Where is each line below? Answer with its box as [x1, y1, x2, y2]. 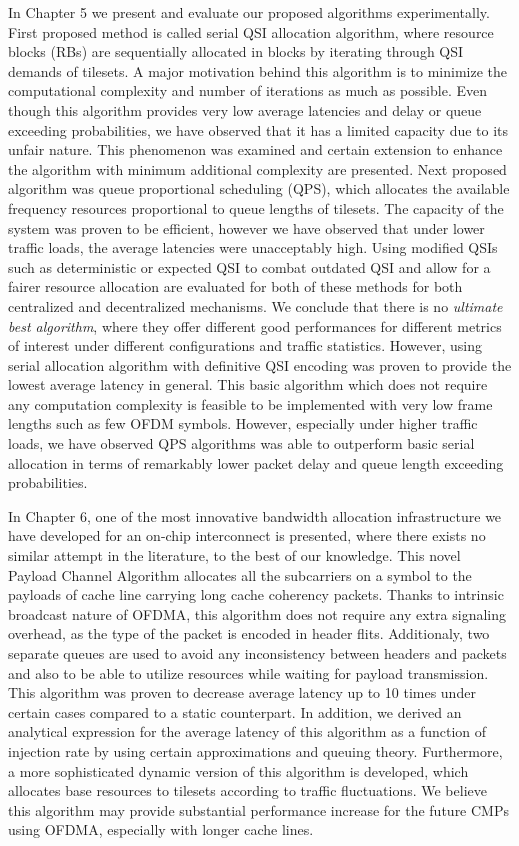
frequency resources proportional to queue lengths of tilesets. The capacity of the [8, 197, 504, 218]
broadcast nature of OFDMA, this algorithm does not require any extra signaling [8, 603, 506, 624]
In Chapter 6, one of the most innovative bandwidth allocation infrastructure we [8, 505, 502, 526]
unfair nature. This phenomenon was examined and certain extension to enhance [8, 139, 503, 160]
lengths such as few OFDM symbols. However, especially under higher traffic [8, 413, 478, 434]
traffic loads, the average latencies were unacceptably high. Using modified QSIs [8, 237, 498, 258]
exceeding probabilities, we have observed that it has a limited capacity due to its [8, 119, 509, 140]
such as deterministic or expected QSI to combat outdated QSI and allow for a [8, 256, 491, 277]
